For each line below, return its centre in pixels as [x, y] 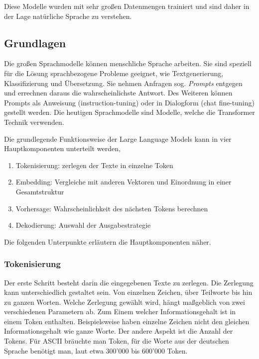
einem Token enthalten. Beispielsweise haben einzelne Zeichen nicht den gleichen [127, 321]
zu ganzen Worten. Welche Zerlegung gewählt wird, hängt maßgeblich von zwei [125, 302]
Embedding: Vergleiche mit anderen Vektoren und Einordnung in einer [124, 182]
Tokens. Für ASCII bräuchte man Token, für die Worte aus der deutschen [117, 341]
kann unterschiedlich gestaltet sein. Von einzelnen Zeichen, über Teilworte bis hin [128, 292]
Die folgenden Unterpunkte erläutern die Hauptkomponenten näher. [108, 241]
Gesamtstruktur [40, 191]
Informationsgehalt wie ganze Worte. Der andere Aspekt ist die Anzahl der [119, 331]
